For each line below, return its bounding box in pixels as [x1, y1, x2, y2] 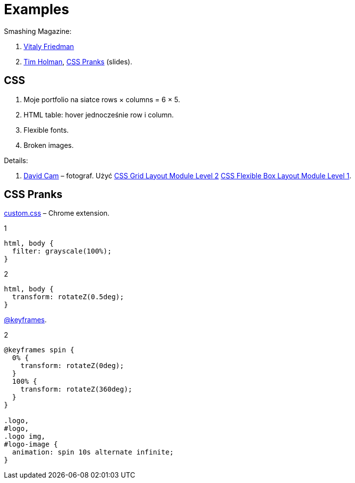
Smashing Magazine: [4, 27, 72, 35]
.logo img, [4, 432, 46, 441]
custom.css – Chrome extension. [4, 209, 109, 218]
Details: [4, 156, 28, 165]
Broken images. [24, 141, 74, 149]
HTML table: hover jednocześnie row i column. [24, 110, 174, 119]
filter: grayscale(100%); [12, 247, 112, 256]
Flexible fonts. [24, 125, 69, 134]
